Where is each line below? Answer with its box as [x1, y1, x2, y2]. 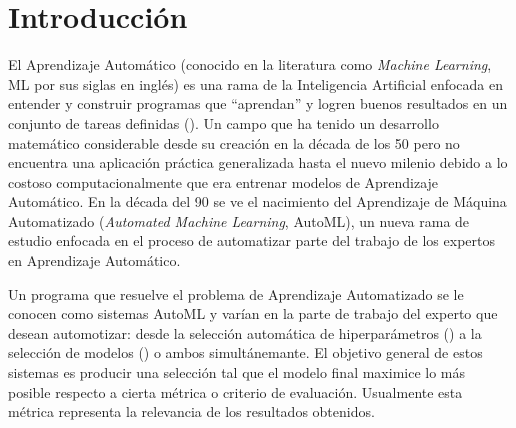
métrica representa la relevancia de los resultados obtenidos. [8, 401, 375, 422]
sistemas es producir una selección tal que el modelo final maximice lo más [8, 362, 466, 383]
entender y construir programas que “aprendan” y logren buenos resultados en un [8, 93, 508, 114]
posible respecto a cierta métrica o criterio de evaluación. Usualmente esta [8, 381, 463, 402]
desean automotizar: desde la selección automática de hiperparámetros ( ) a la [8, 322, 482, 343]
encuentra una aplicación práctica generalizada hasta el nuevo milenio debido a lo [8, 152, 508, 173]
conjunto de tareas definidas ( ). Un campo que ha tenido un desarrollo [8, 112, 439, 133]
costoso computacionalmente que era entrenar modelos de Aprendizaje [8, 171, 439, 192]
